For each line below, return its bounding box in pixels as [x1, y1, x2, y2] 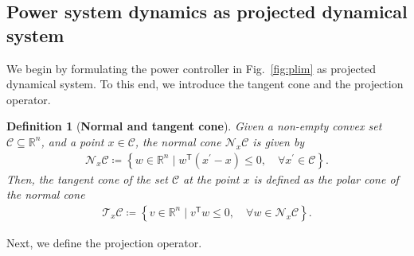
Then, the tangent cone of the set [6, 170, 168, 187]
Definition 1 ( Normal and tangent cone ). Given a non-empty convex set [6, 118, 382, 134]
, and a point [41, 133, 104, 149]
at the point [183, 170, 240, 187]
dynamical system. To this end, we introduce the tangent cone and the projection [6, 76, 404, 92]
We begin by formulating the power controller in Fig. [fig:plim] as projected [6, 60, 377, 76]
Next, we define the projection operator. [6, 234, 202, 250]
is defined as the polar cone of [253, 170, 399, 187]
